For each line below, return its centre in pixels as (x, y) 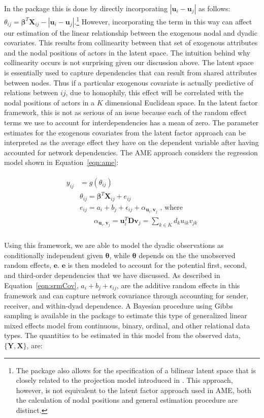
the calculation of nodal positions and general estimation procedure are (127, 400)
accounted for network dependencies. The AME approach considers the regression (131, 152)
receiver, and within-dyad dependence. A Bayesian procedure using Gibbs (119, 305)
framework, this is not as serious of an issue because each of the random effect (126, 112)
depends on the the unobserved (187, 255)
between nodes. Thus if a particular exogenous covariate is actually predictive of (129, 82)
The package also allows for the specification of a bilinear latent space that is (136, 370)
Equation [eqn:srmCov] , (41, 285)
